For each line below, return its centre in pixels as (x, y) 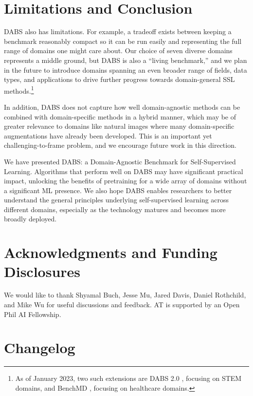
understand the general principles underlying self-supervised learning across (117, 200)
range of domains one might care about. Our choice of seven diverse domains (118, 50)
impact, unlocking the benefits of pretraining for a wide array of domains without (126, 181)
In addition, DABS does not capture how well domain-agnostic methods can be (122, 107)
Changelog (40, 347)
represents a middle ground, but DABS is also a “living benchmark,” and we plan (126, 60)
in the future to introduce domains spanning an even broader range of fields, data (126, 69)
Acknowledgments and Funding (111, 252)
